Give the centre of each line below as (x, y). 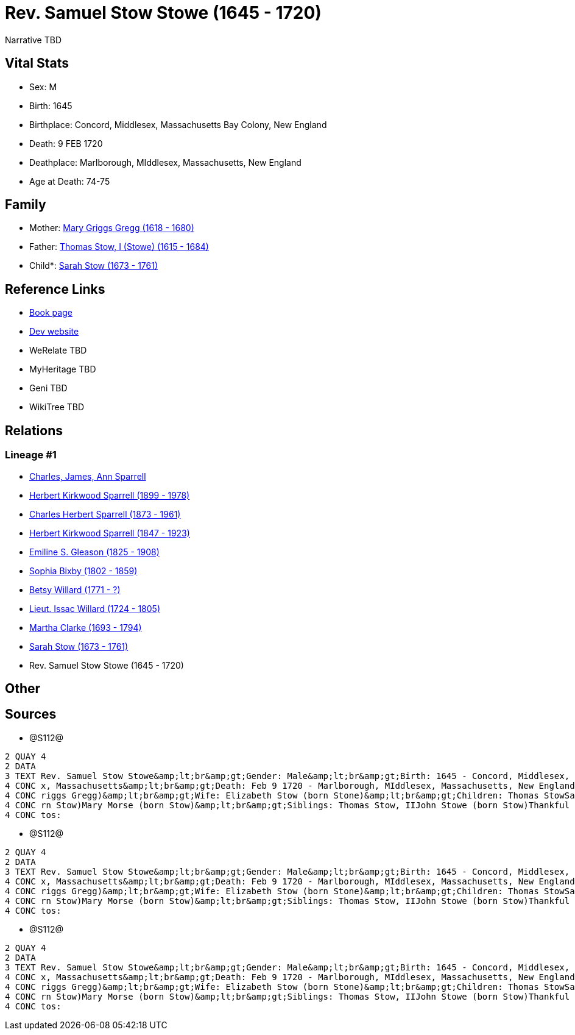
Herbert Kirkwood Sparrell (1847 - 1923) (110, 533)
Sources (31, 714)
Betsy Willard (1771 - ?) (75, 589)
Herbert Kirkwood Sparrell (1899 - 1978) (110, 495)
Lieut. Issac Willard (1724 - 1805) (95, 608)
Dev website (54, 332)
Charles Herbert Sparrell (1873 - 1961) (105, 514)
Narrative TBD (33, 40)
